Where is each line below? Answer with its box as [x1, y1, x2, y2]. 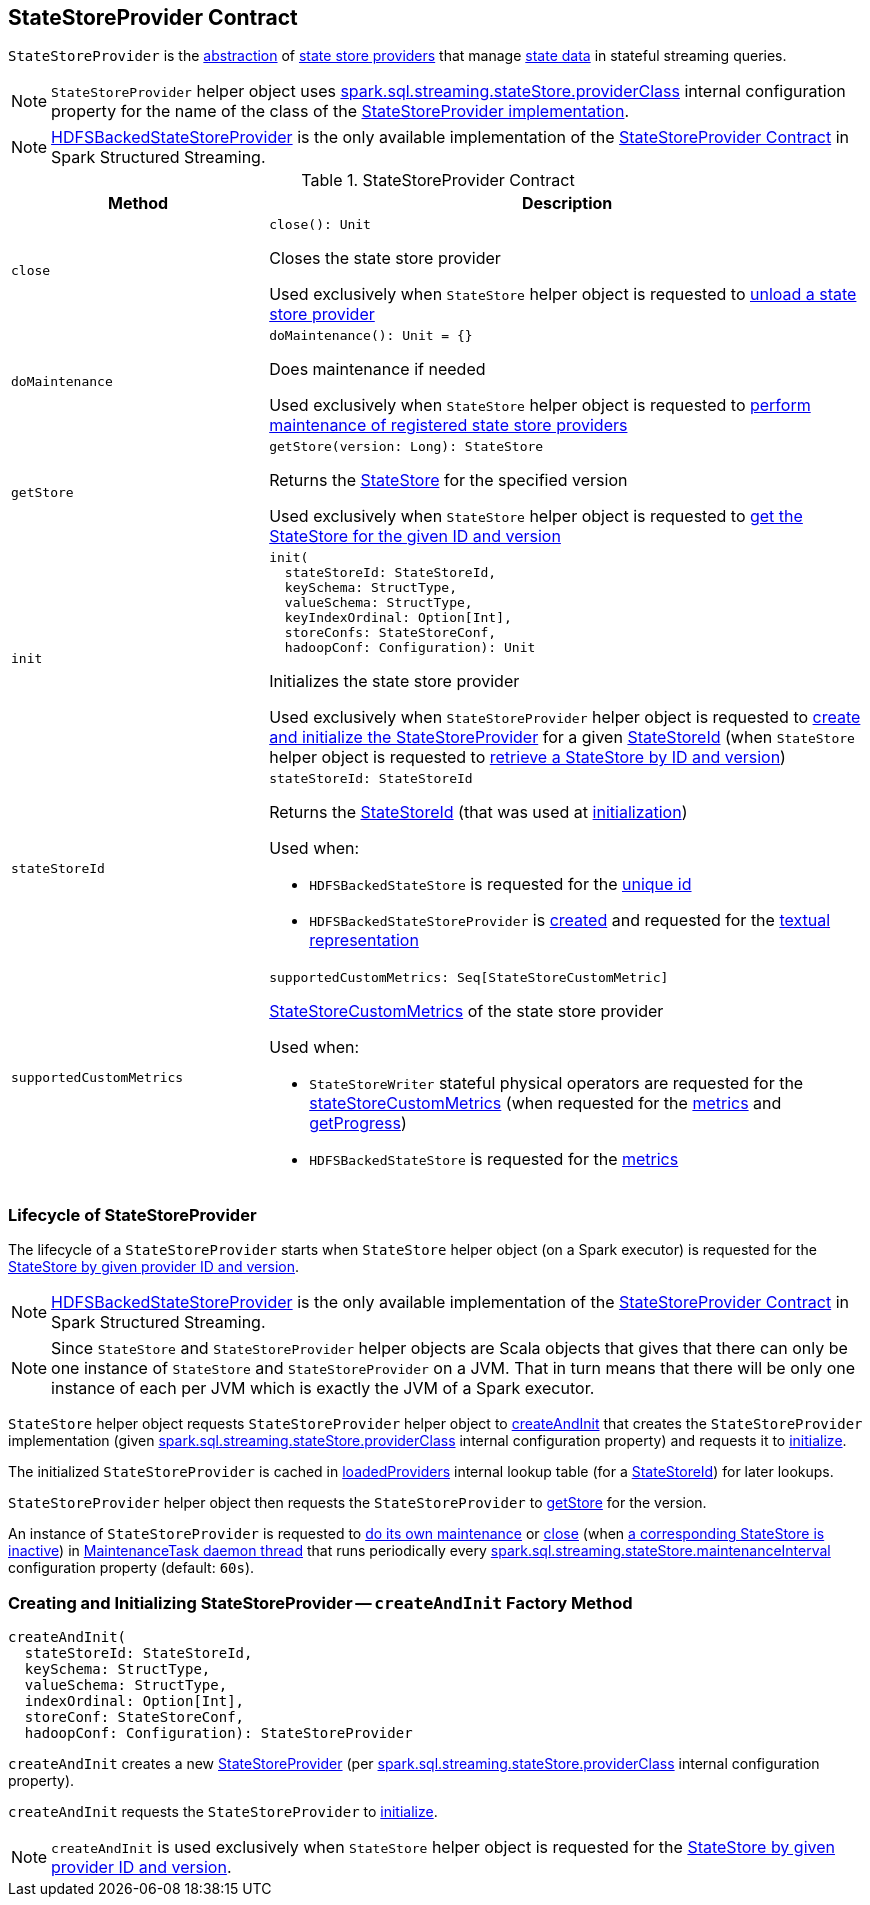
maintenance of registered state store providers [269, 415, 628, 436]
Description [521, 193, 613, 214]
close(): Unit [269, 217, 371, 233]
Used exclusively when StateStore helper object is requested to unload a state [269, 284, 857, 305]
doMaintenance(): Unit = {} [269, 328, 473, 344]
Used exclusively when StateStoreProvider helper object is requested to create [269, 707, 861, 728]
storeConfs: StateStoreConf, [284, 625, 497, 641]
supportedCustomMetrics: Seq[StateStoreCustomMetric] [269, 970, 669, 986]
